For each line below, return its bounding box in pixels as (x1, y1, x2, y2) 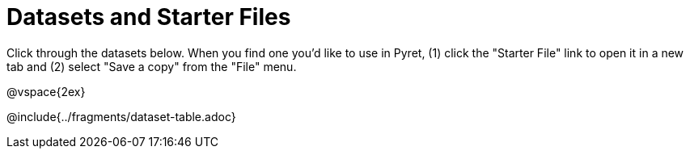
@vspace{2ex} (6, 84, 86, 98)
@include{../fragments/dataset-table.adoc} (6, 109, 236, 124)
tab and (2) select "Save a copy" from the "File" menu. (6, 59, 297, 73)
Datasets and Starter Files (6, 3, 291, 31)
